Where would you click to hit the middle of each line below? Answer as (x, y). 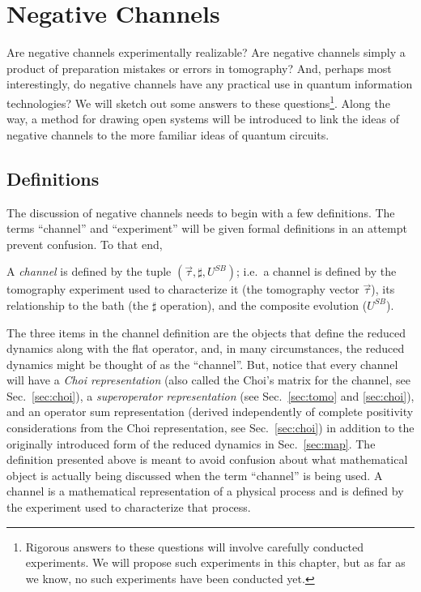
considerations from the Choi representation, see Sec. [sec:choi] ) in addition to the (210, 428)
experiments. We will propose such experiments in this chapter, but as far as (215, 562)
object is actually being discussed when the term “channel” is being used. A (195, 475)
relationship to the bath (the (78, 305)
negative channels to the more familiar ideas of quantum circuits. (168, 134)
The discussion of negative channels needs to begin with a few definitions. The (201, 212)
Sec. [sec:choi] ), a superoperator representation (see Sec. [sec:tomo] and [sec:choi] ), (210, 395)
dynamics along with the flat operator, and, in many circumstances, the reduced (206, 348)
